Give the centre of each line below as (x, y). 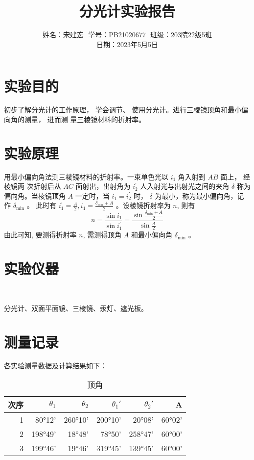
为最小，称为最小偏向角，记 (199, 195)
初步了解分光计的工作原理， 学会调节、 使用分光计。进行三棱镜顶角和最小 (123, 110)
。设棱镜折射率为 (143, 205)
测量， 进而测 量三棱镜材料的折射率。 (85, 119)
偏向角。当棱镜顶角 (35, 195)
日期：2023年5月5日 (127, 44)
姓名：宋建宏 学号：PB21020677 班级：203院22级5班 (127, 35)
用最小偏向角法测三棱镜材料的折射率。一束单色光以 (86, 176)
